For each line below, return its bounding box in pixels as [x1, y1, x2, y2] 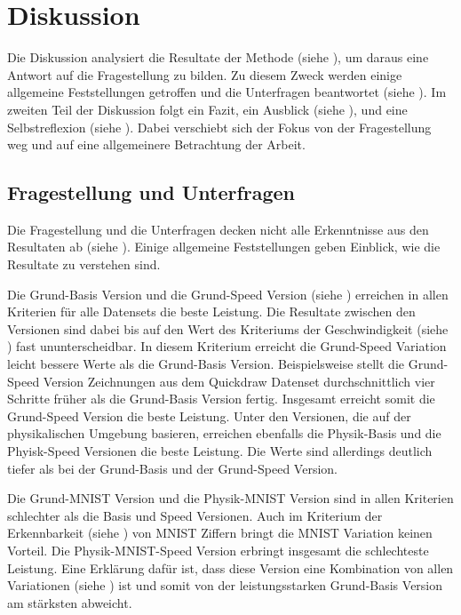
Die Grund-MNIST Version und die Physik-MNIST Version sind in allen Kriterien [7, 489, 454, 507]
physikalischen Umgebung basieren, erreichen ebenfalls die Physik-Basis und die [7, 424, 441, 443]
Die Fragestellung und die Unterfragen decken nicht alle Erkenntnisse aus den [7, 220, 429, 238]
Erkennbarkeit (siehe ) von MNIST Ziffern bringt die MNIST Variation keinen [7, 523, 433, 542]
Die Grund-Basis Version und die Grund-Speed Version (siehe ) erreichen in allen [7, 284, 449, 303]
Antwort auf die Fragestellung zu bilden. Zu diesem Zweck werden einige [7, 65, 402, 84]
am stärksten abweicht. [7, 593, 132, 611]
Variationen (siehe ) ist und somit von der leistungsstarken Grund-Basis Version [7, 576, 443, 595]
